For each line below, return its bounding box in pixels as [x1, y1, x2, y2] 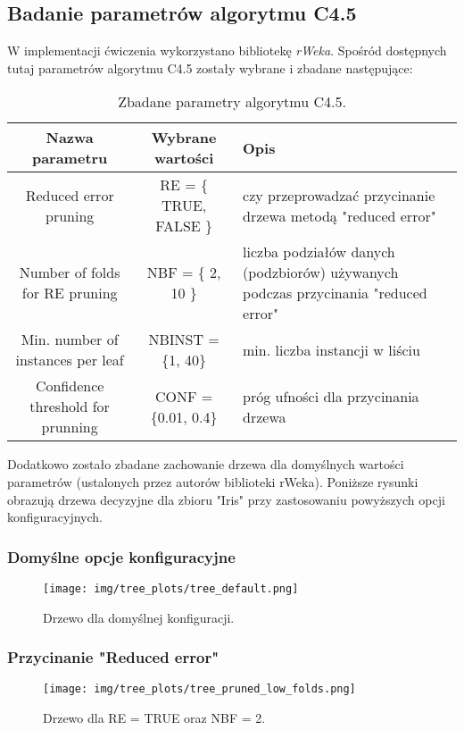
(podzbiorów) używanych [243, 262, 399, 283]
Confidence [35, 375, 104, 397]
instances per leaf [15, 349, 124, 371]
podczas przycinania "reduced [243, 282, 427, 304]
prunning [41, 416, 98, 438]
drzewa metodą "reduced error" [243, 205, 436, 226]
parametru [31, 147, 108, 169]
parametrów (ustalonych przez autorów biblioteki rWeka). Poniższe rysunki [7, 472, 418, 491]
